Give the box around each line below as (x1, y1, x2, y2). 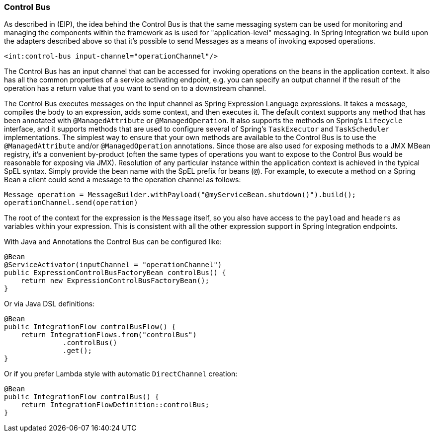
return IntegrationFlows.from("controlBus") (20, 331, 197, 339)
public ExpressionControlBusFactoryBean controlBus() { (4, 269, 226, 277)
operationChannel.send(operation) (4, 199, 138, 207)
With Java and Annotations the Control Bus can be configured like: (4, 237, 222, 246)
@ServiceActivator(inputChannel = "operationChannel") (4, 261, 222, 269)
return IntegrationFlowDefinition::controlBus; (20, 401, 210, 409)
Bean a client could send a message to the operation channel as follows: (4, 175, 241, 184)
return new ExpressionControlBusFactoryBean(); (20, 277, 210, 285)
